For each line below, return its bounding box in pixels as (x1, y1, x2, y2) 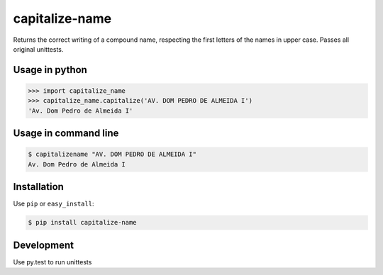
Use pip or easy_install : (13, 199, 94, 208)
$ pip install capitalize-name (28, 218, 138, 227)
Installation (13, 181, 64, 193)
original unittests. (13, 45, 64, 53)
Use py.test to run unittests (13, 257, 92, 266)
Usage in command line (13, 128, 119, 140)
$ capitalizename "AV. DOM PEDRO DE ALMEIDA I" (28, 150, 196, 159)
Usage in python (13, 64, 88, 76)
